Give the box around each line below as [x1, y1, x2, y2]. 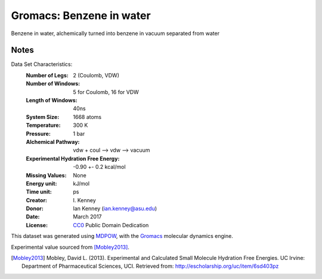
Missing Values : [26, 171, 67, 178]
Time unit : [26, 188, 52, 196]
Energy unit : [26, 180, 57, 187]
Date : [26, 213, 40, 220]
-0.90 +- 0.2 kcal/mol [73, 164, 126, 171]
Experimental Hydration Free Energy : [26, 155, 120, 162]
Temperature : [26, 122, 61, 129]
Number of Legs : [26, 71, 69, 79]
